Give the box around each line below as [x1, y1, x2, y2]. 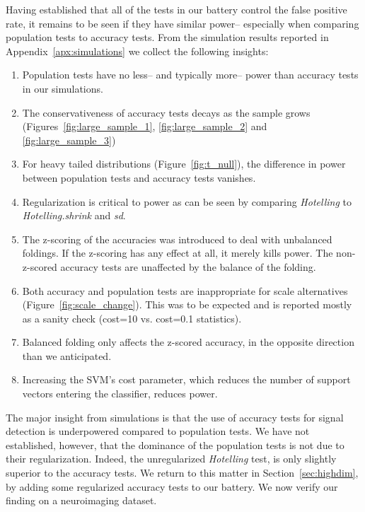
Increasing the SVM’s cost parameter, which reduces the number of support [22, 372, 351, 387]
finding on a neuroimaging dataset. [6, 493, 157, 508]
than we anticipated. [22, 348, 112, 363]
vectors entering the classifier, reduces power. [22, 386, 218, 401]
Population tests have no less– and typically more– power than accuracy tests [22, 67, 359, 82]
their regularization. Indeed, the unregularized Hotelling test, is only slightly [6, 451, 337, 466]
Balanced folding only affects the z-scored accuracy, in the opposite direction [22, 334, 354, 349]
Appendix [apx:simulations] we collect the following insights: [6, 43, 269, 58]
